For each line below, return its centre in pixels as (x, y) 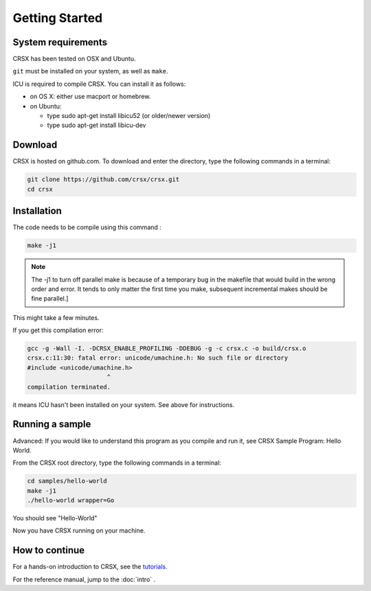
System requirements (60, 42)
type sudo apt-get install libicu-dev (97, 125)
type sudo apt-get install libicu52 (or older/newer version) (129, 116)
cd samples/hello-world (67, 481)
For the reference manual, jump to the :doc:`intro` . (84, 579)
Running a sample (52, 425)
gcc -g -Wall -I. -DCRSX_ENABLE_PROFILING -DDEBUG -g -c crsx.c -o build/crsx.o (167, 349)
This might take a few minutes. (56, 317)
